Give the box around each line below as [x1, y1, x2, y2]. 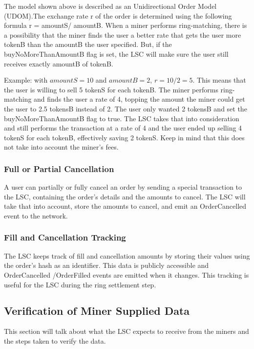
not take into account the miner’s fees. [4, 142, 119, 152]
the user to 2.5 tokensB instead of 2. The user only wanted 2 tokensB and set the [4, 103, 247, 113]
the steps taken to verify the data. [4, 335, 106, 346]
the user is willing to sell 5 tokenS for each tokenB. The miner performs [4, 84, 218, 94]
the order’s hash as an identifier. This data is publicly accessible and [4, 260, 209, 270]
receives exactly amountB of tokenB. [4, 58, 113, 68]
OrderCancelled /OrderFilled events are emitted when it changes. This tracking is [4, 269, 249, 280]
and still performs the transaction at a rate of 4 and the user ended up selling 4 [4, 123, 242, 133]
